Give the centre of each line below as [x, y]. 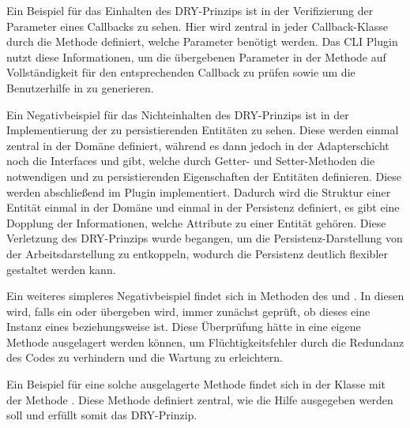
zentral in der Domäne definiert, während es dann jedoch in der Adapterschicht [198, 145]
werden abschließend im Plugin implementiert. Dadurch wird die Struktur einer [199, 191]
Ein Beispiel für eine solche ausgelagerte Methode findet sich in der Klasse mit [196, 384]
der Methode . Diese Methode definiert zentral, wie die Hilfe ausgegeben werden [200, 399]
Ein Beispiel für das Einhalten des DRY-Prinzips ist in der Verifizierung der [190, 10]
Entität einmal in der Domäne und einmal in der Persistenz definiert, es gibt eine [203, 207]
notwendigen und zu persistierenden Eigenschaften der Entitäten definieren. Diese [204, 176]
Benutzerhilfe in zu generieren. [80, 87]
